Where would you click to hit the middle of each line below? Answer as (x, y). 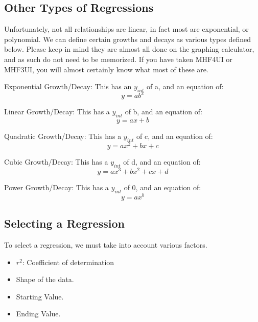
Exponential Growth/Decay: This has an (68, 86)
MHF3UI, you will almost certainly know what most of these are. (106, 69)
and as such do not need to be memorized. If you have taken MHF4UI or (118, 59)
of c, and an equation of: (175, 136)
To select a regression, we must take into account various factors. (106, 245)
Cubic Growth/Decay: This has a (56, 162)
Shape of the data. (45, 279)
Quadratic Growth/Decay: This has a (63, 136)
